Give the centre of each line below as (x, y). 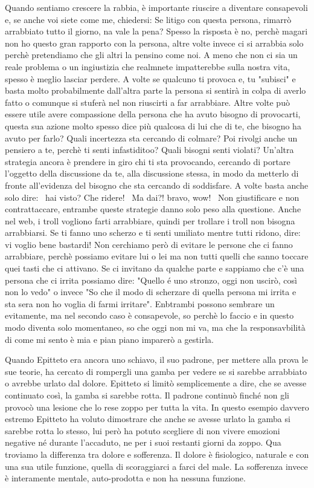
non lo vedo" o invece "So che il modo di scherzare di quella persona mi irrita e (151, 292)
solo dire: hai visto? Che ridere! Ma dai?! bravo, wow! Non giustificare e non (152, 197)
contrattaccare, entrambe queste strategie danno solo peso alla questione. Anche (153, 209)
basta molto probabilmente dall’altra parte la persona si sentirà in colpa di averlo (155, 90)
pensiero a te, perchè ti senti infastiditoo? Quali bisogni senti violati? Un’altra (149, 150)
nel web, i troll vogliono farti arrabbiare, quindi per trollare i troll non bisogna (150, 220)
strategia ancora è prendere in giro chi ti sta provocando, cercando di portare (148, 161)
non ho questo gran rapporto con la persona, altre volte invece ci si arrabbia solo (154, 43)
